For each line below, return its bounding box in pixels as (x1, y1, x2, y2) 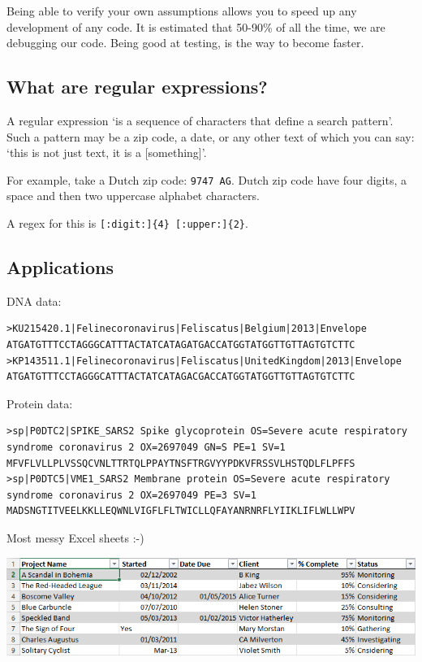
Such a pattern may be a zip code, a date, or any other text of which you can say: (6, 128, 415, 145)
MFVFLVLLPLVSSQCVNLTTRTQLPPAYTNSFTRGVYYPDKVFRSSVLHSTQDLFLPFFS (6, 457, 355, 469)
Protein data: (6, 394, 73, 412)
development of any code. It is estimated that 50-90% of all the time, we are (6, 18, 385, 35)
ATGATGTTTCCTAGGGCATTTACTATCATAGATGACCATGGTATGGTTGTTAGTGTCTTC (6, 339, 355, 351)
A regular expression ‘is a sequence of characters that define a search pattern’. (6, 111, 394, 128)
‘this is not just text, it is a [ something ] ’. (6, 144, 207, 161)
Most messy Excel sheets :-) (6, 529, 144, 546)
